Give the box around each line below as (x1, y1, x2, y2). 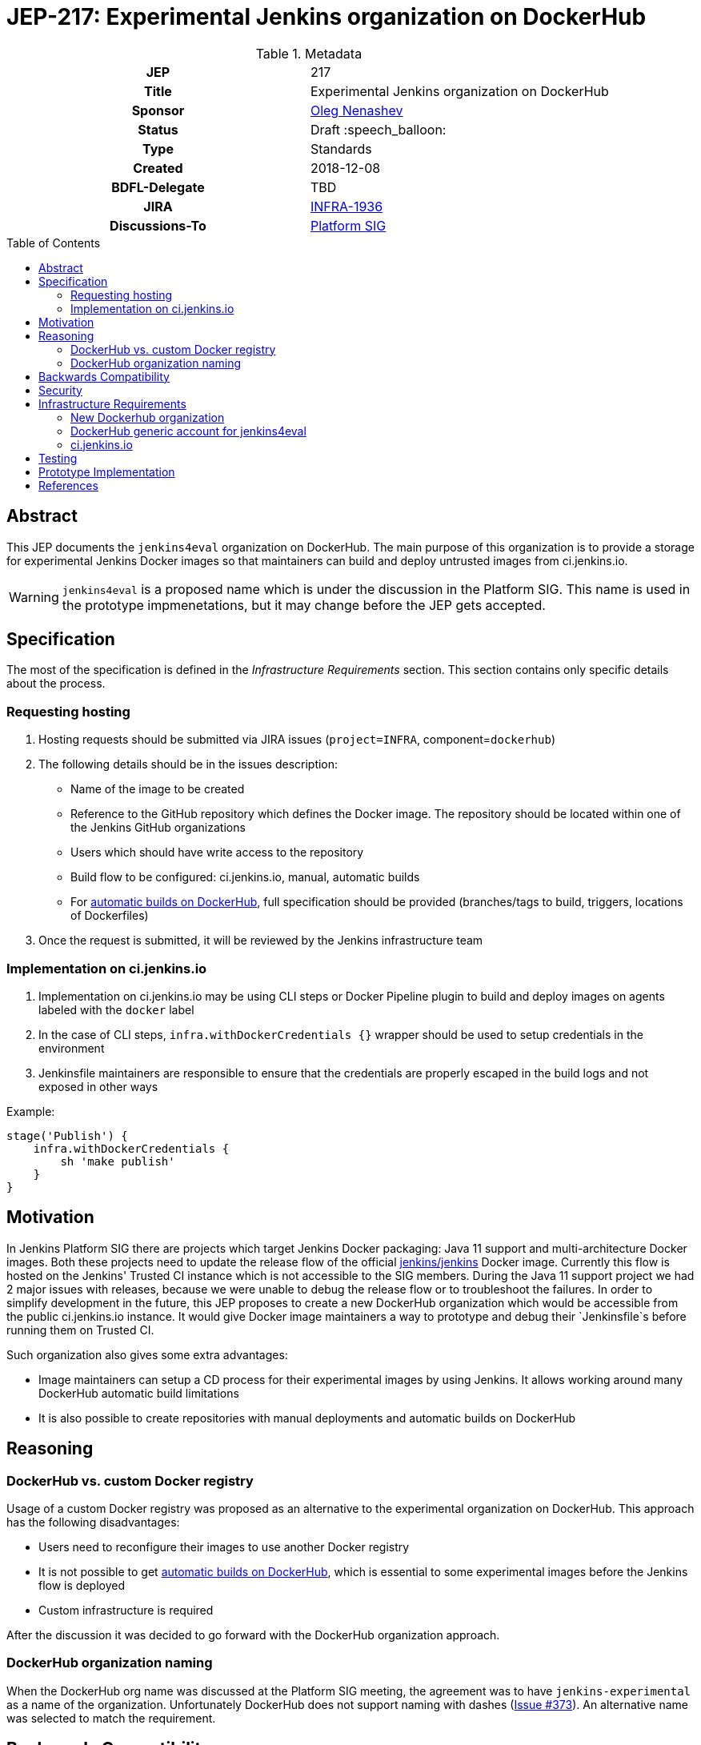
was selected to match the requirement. (6, 1711, 216, 1725)
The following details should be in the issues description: (38, 757, 338, 772)
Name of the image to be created (70, 782, 245, 796)
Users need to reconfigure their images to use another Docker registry (38, 1540, 410, 1554)
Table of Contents (6, 235, 101, 250)
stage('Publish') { (6, 1129, 128, 1142)
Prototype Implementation (38, 464, 175, 479)
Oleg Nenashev (310, 102, 403, 118)
